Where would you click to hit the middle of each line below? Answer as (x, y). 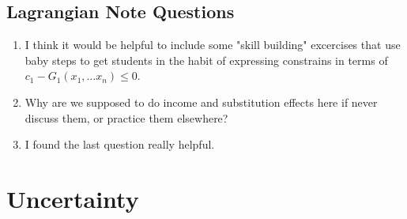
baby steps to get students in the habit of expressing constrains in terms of (206, 60)
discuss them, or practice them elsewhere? (126, 117)
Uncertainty (73, 198)
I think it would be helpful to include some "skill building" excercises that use (213, 45)
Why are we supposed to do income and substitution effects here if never (201, 102)
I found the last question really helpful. (120, 144)
